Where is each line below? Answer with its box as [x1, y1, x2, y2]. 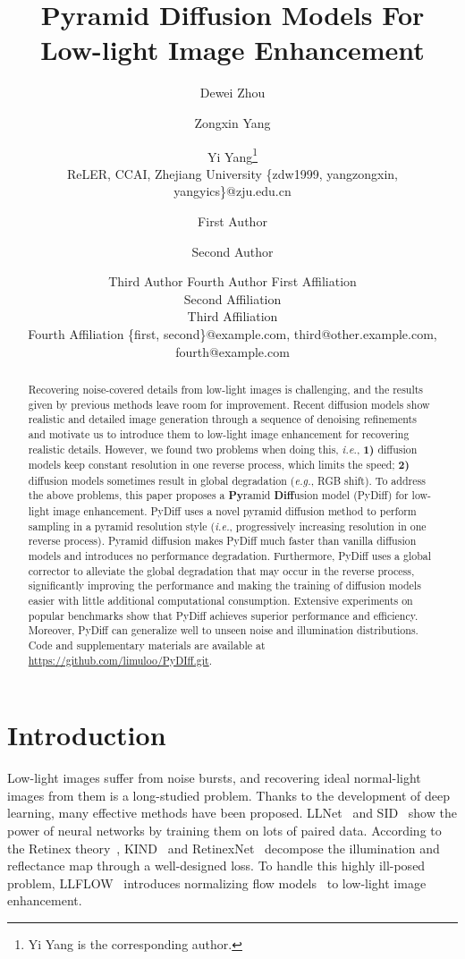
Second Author [191, 242, 274, 260]
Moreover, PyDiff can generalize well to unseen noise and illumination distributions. [28, 623, 418, 638]
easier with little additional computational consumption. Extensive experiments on [28, 593, 413, 608]
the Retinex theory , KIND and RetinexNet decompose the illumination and [7, 838, 440, 857]
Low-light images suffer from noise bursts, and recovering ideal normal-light [7, 768, 421, 787]
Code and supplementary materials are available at [28, 638, 266, 653]
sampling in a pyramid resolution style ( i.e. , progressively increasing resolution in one [28, 518, 427, 533]
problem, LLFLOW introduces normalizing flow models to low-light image [7, 873, 427, 892]
